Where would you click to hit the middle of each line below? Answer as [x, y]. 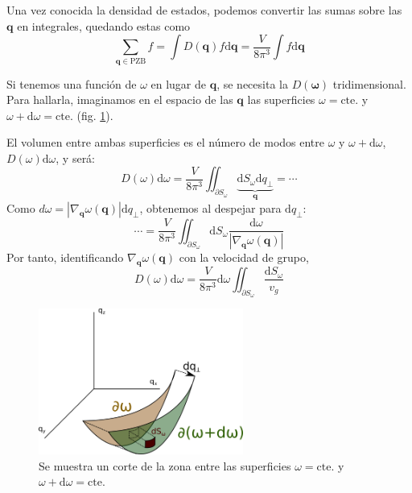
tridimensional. [369, 83]
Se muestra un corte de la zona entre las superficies [165, 465]
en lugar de [179, 83]
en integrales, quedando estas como [104, 25]
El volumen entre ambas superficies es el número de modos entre [166, 142]
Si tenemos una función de [72, 83]
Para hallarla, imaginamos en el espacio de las [120, 99]
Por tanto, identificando [65, 257]
